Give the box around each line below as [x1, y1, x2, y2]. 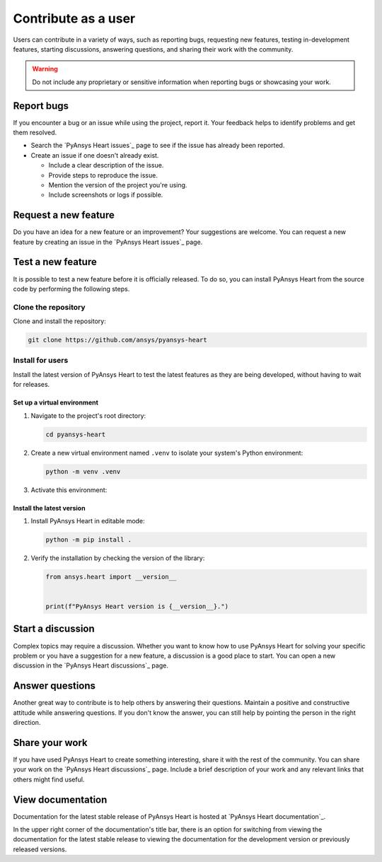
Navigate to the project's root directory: [30, 411, 146, 420]
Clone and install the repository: [13, 317, 106, 325]
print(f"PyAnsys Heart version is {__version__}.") [45, 602, 229, 611]
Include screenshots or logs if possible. [48, 191, 163, 199]
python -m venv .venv [45, 467, 121, 475]
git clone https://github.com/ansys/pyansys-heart [28, 336, 208, 344]
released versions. [13, 845, 67, 854]
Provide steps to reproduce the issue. [48, 170, 158, 180]
